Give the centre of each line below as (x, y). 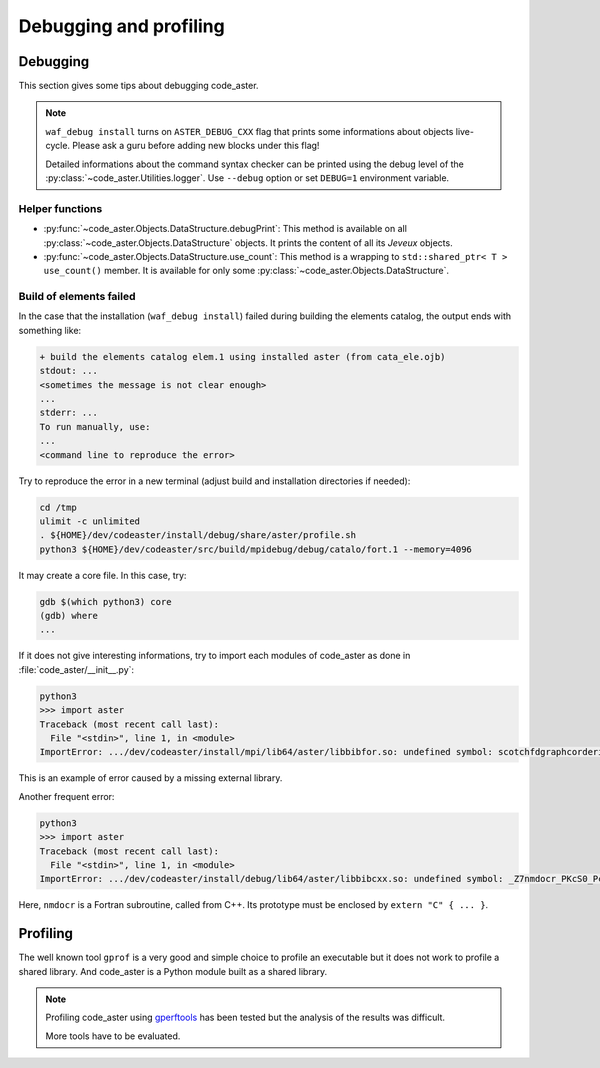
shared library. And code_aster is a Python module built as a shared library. (173, 971)
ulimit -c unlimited (89, 521)
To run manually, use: (95, 426)
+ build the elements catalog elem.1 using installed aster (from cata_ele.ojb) (242, 356)
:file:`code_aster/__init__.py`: (76, 669)
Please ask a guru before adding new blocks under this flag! (195, 146)
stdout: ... (69, 371)
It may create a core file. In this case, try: (102, 575)
